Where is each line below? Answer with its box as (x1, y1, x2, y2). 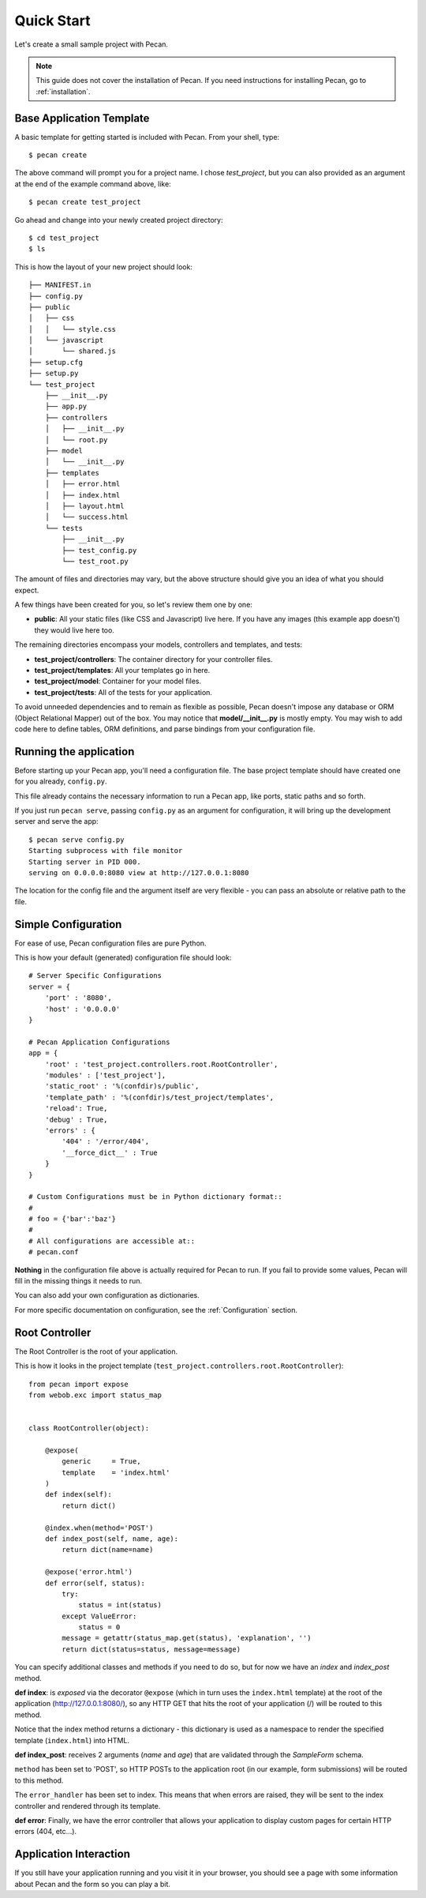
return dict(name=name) (62, 1545, 154, 1554)
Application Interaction (14, 1847, 130, 1861)
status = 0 (78, 1623, 121, 1632)
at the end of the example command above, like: (14, 179, 171, 189)
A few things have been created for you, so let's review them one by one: (14, 600, 252, 610)
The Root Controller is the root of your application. (14, 1347, 178, 1356)
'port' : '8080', (44, 994, 112, 1002)
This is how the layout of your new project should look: (14, 261, 193, 272)
